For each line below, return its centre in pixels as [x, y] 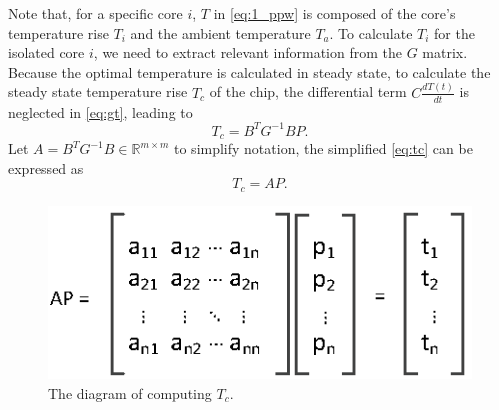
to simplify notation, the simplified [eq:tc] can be [323, 148]
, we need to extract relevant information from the [247, 52]
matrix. [445, 52]
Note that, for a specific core [95, 13]
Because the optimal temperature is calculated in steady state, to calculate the [249, 71]
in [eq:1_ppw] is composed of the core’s [334, 13]
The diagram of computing [130, 392]
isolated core [46, 52]
